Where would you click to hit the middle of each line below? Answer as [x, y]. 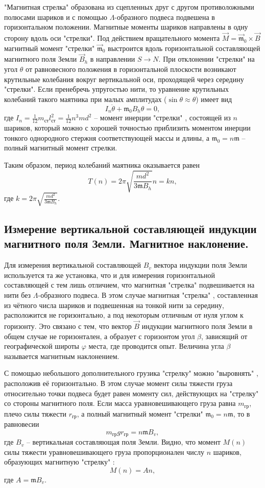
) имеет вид [214, 99]
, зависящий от [224, 336]
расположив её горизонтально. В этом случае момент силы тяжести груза [118, 383]
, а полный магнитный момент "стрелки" [140, 413]
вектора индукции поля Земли [200, 265]
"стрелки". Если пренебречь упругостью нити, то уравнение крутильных [116, 89]
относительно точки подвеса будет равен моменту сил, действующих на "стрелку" [131, 393]
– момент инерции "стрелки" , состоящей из [162, 118]
